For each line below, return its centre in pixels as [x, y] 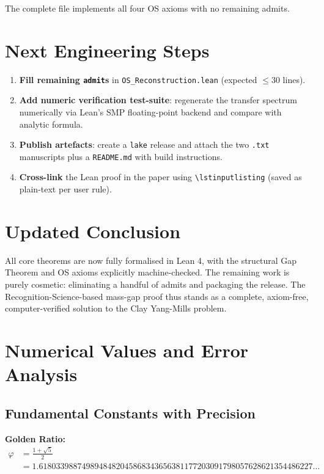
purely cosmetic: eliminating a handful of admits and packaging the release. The [155, 284]
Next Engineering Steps [107, 50]
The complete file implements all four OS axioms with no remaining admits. [147, 8]
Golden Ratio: [35, 438]
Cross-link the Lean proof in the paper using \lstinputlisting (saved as [160, 177]
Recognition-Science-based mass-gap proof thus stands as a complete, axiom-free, [157, 296]
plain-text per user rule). [65, 189]
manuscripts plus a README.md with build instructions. [121, 156]
